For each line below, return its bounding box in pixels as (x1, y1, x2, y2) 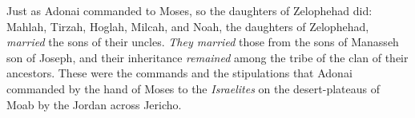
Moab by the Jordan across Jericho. (6, 96, 182, 112)
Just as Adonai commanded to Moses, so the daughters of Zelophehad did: (6, 2, 373, 18)
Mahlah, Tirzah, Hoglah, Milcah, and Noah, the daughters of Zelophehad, (6, 18, 369, 34)
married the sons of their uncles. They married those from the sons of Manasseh (6, 33, 399, 50)
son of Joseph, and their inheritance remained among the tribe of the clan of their (6, 49, 409, 65)
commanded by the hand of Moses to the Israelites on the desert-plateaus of (6, 80, 381, 96)
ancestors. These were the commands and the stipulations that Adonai (6, 65, 353, 81)
